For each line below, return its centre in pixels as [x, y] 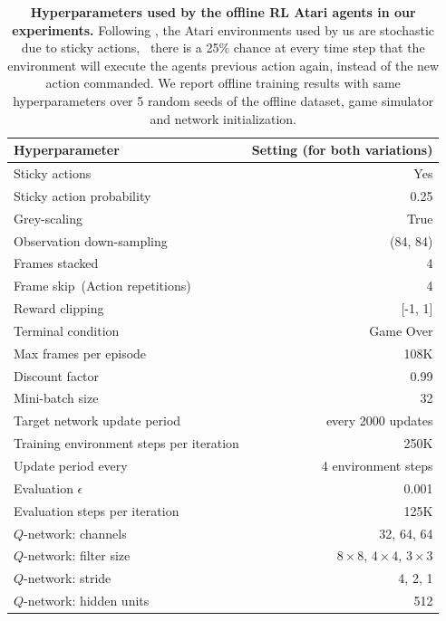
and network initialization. [223, 118]
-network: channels [75, 533]
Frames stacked [56, 263]
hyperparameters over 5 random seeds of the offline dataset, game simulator [223, 100]
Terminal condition [67, 330]
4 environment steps [377, 465]
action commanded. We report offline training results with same [223, 83]
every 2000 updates [379, 420]
